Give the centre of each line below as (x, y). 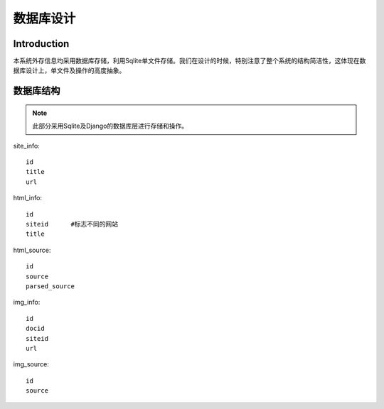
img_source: (31, 364)
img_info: (27, 302)
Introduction (41, 44)
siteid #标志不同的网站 (72, 224)
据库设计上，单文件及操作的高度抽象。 (69, 70)
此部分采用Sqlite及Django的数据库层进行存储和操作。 (110, 126)
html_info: (28, 198)
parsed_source (50, 286)
